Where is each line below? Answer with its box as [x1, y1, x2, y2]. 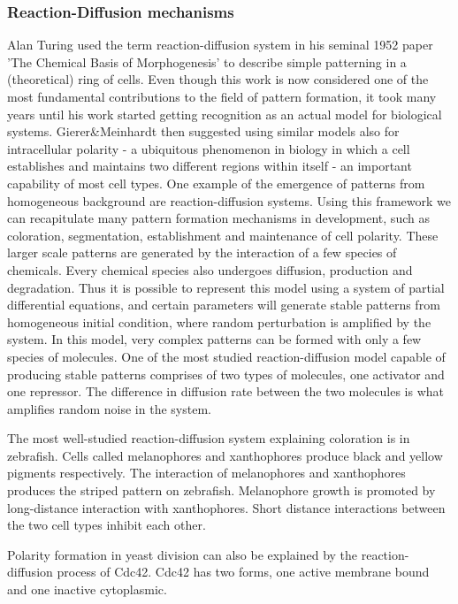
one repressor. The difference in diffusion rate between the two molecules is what [7, 382, 445, 401]
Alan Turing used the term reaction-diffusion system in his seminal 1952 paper [7, 35, 433, 54]
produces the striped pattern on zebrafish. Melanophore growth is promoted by [7, 481, 436, 500]
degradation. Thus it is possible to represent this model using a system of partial [7, 278, 445, 296]
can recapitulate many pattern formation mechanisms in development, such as [7, 209, 430, 227]
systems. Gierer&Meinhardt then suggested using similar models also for [7, 122, 400, 141]
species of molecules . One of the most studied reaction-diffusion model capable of [7, 347, 446, 365]
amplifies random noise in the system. [7, 399, 211, 417]
